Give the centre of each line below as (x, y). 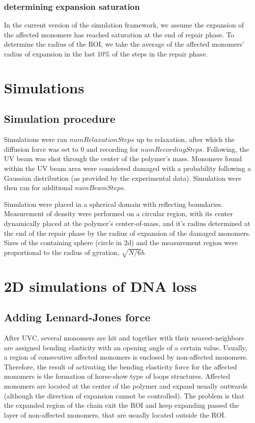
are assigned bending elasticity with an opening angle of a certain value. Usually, (126, 347)
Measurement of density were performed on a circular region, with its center (119, 213)
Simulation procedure (60, 119)
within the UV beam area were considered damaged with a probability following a (127, 168)
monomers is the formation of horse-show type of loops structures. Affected (117, 376)
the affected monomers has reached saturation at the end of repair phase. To (119, 34)
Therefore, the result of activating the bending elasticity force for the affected (121, 366)
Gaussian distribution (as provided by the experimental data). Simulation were (123, 178)
